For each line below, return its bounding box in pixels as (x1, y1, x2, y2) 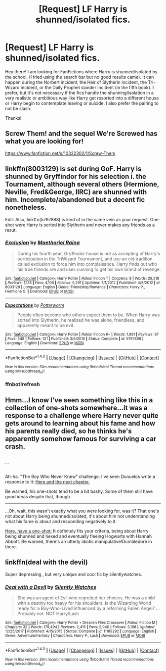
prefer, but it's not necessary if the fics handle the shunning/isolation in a (5, 90, 154, 96)
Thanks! (5, 115, 22, 121)
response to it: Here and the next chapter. (5, 479, 90, 484)
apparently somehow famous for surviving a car (5, 434, 157, 443)
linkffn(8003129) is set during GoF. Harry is (5, 165, 142, 173)
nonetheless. (5, 203, 47, 212)
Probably (17, 611, 36, 617)
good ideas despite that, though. (5, 493, 72, 499)
